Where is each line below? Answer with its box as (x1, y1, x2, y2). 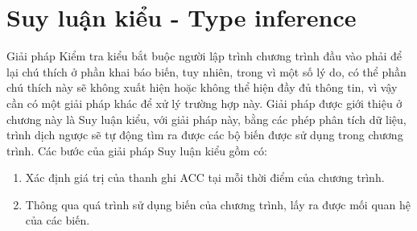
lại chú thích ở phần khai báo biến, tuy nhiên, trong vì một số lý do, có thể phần (6, 63, 407, 80)
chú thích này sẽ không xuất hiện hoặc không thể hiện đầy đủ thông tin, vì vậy (6, 79, 398, 96)
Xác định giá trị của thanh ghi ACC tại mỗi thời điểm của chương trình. (25, 169, 385, 186)
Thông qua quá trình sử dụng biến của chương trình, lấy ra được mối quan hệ (25, 196, 411, 212)
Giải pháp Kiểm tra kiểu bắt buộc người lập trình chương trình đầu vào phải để (6, 47, 403, 64)
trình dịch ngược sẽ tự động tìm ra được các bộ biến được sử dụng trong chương (6, 126, 403, 143)
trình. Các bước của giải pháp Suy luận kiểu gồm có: (6, 142, 268, 159)
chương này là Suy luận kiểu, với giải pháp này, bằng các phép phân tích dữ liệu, (6, 110, 407, 127)
